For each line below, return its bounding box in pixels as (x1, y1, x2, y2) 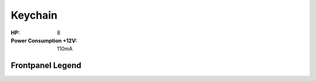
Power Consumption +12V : (11, 37, 77, 44)
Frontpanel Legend (11, 61, 81, 71)
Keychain (11, 9, 58, 22)
